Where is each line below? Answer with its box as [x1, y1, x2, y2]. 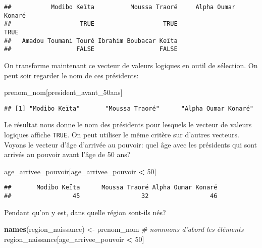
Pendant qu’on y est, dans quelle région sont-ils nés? [4, 207, 166, 217]
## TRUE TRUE [4, 20, 178, 28]
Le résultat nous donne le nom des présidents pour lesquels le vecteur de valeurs [4, 119, 252, 130]
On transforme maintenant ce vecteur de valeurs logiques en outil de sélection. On [4, 60, 258, 70]
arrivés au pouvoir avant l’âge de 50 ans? [4, 149, 131, 160]
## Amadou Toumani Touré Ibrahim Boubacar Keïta [4, 37, 178, 44]
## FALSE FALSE [4, 45, 178, 53]
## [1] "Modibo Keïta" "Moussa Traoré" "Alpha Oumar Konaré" [4, 105, 253, 112]
